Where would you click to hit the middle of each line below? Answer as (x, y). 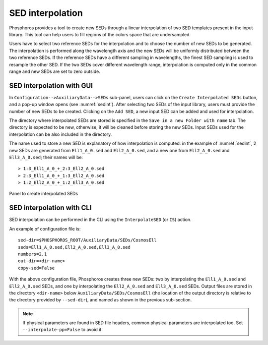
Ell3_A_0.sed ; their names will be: (46, 157)
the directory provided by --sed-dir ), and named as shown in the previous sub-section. (100, 300)
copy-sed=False (36, 268)
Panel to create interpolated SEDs (44, 194)
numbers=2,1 (33, 254)
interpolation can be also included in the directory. (61, 134)
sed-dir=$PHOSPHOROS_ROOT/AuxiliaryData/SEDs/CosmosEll (87, 240)
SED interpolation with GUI (51, 86)
